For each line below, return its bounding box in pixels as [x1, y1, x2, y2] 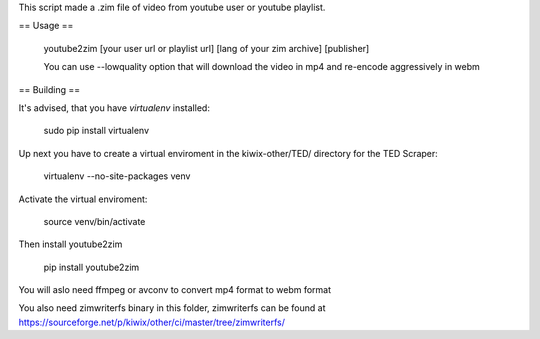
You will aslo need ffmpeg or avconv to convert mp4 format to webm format [18, 284, 332, 296]
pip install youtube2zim [43, 261, 140, 273]
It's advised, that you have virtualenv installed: [18, 101, 210, 114]
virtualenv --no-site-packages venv [43, 170, 191, 182]
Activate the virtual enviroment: [18, 193, 148, 205]
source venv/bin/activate [43, 215, 146, 227]
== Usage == [18, 20, 74, 32]
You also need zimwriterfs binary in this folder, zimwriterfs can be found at [18, 302, 326, 314]
